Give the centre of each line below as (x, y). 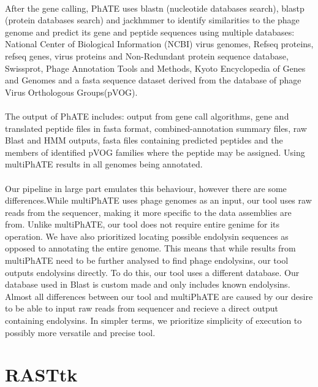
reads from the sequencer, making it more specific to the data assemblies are (148, 212)
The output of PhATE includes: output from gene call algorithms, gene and (147, 116)
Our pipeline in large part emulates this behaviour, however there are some (146, 188)
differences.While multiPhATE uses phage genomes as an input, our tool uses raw (158, 200)
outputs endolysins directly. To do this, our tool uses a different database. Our (152, 272)
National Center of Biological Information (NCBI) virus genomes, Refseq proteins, (159, 44)
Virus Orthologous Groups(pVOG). (71, 92)
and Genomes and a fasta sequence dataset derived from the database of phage (153, 80)
